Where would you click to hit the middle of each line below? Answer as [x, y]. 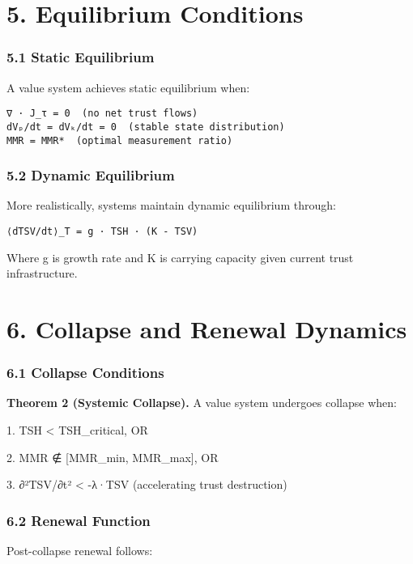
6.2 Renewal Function [79, 520]
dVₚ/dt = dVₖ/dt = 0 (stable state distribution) [146, 127]
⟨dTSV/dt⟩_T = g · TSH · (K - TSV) [102, 231]
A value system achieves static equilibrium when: [128, 87]
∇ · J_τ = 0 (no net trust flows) [102, 114]
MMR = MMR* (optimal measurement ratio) [120, 140]
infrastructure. [42, 273]
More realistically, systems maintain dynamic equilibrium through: [171, 205]
